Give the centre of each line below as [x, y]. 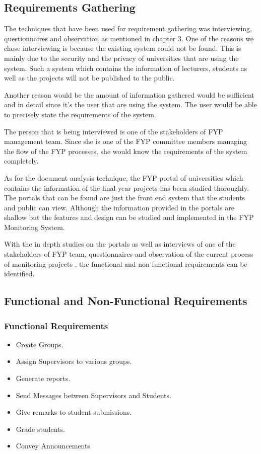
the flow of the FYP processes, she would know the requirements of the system [126, 151]
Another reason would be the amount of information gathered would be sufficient [129, 94]
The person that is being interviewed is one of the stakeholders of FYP [114, 131]
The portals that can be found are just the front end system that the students [125, 198]
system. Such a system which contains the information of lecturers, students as [126, 68]
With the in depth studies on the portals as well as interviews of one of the [120, 244]
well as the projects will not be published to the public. [89, 78]
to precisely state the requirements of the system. [80, 114]
